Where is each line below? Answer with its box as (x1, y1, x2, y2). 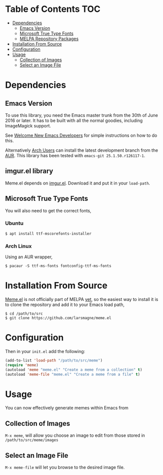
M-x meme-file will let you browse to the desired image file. (5, 465, 125, 471)
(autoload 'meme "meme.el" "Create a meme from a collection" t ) (5, 367, 142, 372)
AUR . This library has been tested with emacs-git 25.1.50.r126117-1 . (5, 152, 146, 158)
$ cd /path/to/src (5, 311, 43, 316)
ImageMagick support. (5, 122, 51, 128)
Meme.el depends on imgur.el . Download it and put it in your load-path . (5, 180, 151, 186)
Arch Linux (5, 242, 32, 249)
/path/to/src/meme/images (5, 438, 58, 443)
